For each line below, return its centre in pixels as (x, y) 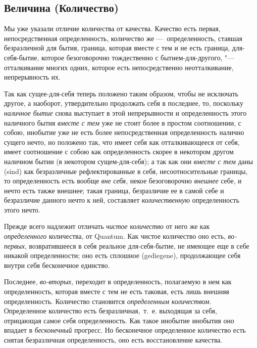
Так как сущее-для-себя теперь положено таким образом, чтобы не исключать (121, 93)
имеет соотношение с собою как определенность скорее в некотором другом (119, 152)
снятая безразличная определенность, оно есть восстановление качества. (113, 340)
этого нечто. (22, 209)
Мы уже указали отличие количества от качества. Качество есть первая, (112, 28)
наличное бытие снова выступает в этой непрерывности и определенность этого (125, 112)
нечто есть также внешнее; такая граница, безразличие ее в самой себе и (114, 190)
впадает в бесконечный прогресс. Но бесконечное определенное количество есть (125, 330)
